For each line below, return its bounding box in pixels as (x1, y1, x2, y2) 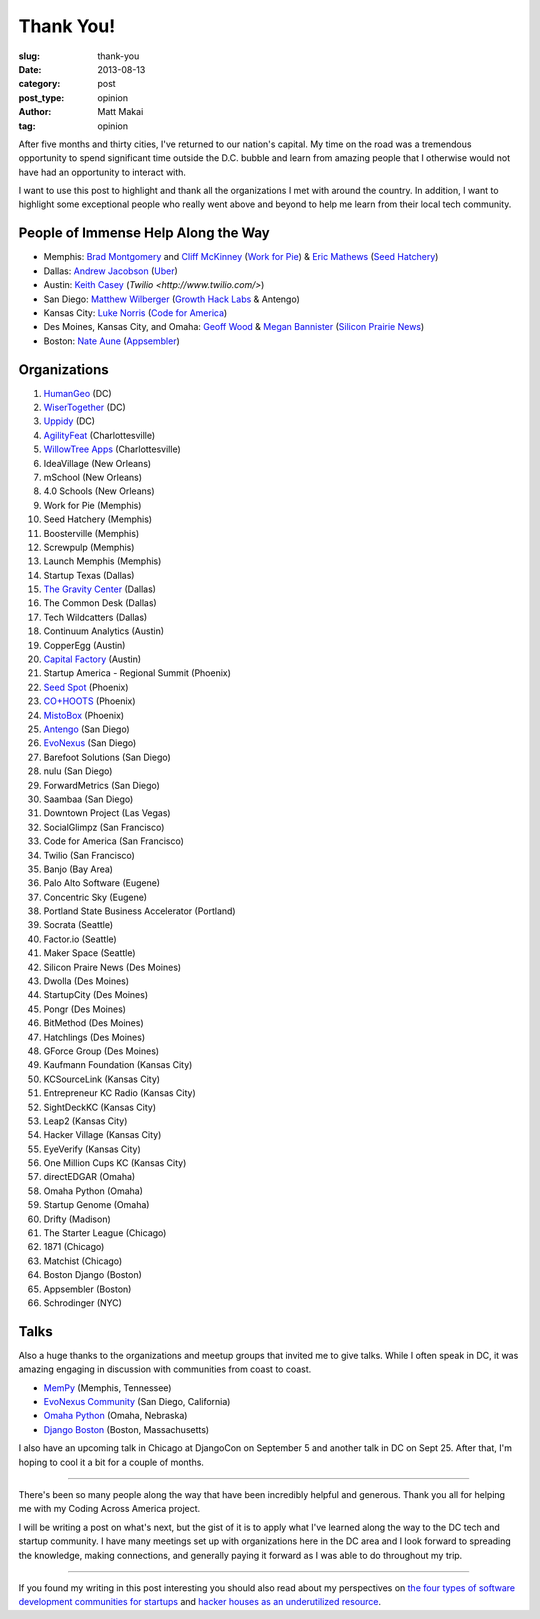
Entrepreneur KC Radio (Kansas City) (43, 1087, 197, 1099)
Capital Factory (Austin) (43, 653, 142, 665)
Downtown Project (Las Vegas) (43, 807, 171, 819)
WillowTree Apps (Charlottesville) (43, 443, 182, 455)
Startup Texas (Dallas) (43, 569, 135, 581)
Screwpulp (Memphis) (43, 541, 135, 553)
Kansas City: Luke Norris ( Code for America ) (43, 306, 228, 319)
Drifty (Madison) (43, 1213, 112, 1225)
